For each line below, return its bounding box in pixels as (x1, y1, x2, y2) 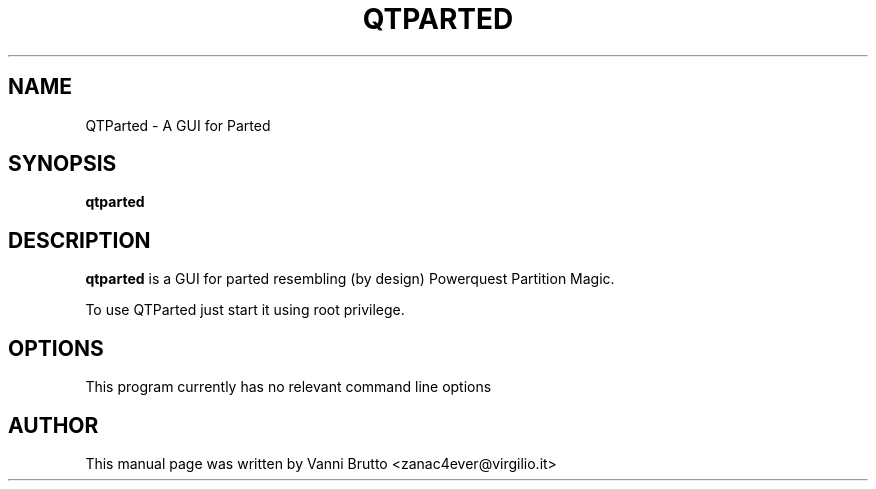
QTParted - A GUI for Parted (85, 116, 271, 134)
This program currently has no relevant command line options (85, 378, 492, 396)
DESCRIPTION (8, 227, 151, 253)
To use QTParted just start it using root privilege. (85, 301, 405, 319)
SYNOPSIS (8, 151, 117, 177)
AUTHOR (8, 412, 99, 438)
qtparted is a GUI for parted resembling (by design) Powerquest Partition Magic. (85, 270, 615, 288)
